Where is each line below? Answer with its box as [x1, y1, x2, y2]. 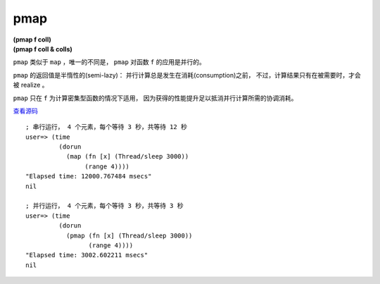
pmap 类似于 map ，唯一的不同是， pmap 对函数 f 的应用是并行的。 [13, 58, 205, 66]
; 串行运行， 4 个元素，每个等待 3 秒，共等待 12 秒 [25, 123, 188, 131]
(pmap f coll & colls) [13, 44, 73, 53]
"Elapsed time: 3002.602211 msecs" [25, 251, 148, 259]
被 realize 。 [13, 81, 49, 89]
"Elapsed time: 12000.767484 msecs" [25, 173, 152, 180]
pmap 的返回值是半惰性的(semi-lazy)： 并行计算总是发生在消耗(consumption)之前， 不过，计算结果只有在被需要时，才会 [13, 70, 362, 79]
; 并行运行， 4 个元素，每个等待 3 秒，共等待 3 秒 [25, 202, 184, 210]
